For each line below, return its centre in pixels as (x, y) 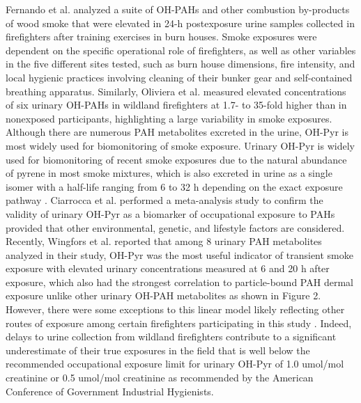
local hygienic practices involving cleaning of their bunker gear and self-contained (179, 77)
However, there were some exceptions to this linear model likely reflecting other (175, 309)
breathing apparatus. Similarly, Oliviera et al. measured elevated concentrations (176, 91)
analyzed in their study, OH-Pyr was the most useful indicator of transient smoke (179, 254)
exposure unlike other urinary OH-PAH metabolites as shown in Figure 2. (163, 295)
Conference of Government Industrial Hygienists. (110, 391)
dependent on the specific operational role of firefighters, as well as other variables (181, 50)
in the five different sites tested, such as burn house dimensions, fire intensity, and (180, 64)
